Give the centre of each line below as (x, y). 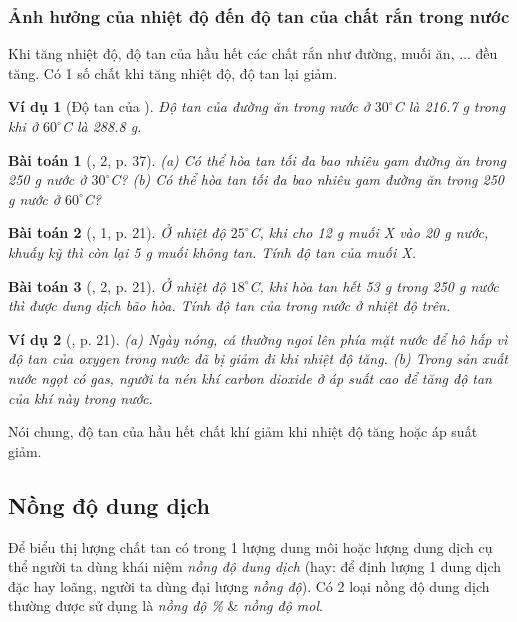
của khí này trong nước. (80, 397)
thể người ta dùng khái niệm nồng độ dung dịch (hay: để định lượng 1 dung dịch (255, 566)
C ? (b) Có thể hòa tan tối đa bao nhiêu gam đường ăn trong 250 (307, 179)
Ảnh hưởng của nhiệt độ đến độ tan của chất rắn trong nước (259, 15)
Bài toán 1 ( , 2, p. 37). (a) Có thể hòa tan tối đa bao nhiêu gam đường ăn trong (257, 159)
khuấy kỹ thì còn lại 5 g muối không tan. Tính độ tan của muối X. (212, 251)
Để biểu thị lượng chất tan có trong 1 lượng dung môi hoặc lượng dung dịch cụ (250, 546)
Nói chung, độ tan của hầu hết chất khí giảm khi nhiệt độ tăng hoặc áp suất (243, 431)
